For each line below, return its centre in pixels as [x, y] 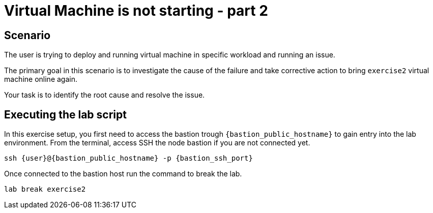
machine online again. [41, 79]
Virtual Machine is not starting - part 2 [136, 11]
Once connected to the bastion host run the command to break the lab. [123, 174]
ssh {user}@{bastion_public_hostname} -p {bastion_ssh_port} [128, 158]
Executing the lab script [65, 114]
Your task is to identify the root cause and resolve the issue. [105, 95]
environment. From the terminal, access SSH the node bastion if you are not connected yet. [157, 143]
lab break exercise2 [45, 189]
